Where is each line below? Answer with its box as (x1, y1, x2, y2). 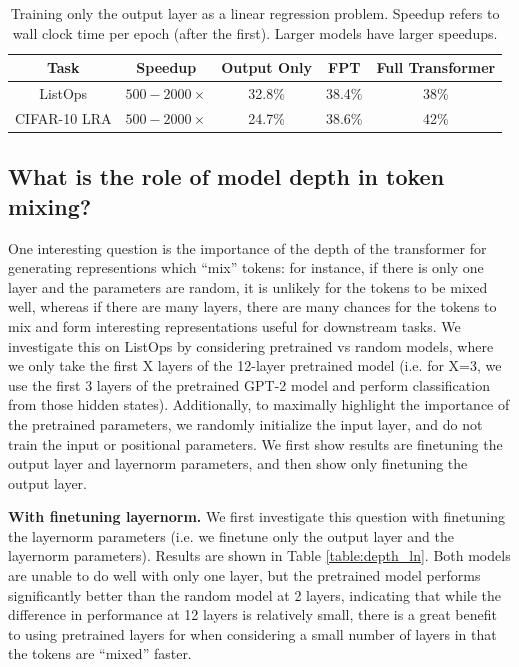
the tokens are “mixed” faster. (8, 643, 192, 664)
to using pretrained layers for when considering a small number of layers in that (8, 623, 497, 644)
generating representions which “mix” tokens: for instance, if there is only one (8, 257, 484, 278)
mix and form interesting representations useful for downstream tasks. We (8, 315, 461, 336)
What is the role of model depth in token (8, 161, 445, 192)
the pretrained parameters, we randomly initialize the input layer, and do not (8, 413, 483, 434)
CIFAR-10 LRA (15, 107, 112, 128)
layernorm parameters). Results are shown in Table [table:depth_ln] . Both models (8, 545, 511, 566)
